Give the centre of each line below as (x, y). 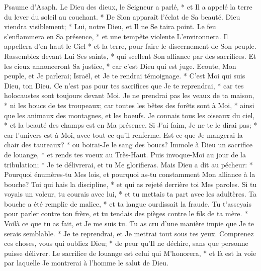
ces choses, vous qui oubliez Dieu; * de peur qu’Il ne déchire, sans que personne (126, 243)
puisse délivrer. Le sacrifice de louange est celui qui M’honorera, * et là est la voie (130, 253)
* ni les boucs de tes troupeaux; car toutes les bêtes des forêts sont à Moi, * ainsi (129, 105)
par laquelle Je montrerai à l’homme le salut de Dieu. (86, 263)
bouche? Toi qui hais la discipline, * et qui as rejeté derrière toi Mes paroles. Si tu (130, 184)
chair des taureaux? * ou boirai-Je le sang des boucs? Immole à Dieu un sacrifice (128, 145)
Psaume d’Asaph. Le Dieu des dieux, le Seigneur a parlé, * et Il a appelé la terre (128, 7)
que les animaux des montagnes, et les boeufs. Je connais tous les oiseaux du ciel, (129, 115)
